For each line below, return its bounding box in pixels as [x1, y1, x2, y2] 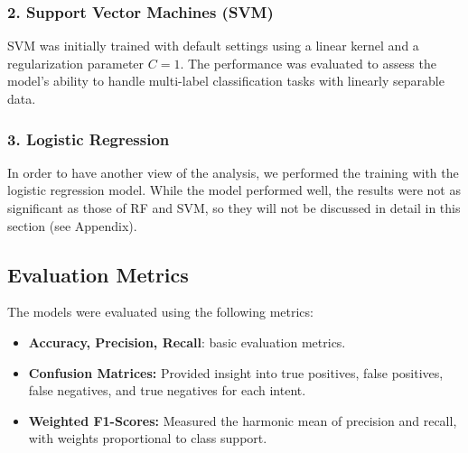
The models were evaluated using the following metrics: [7, 302, 314, 321]
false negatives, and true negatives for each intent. [28, 381, 306, 400]
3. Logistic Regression [7, 127, 170, 150]
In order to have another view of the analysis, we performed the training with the [7, 162, 459, 181]
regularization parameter [7, 53, 145, 72]
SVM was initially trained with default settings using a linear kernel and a [7, 36, 419, 55]
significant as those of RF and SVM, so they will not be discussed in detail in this [7, 199, 461, 217]
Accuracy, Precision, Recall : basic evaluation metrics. [28, 332, 346, 351]
